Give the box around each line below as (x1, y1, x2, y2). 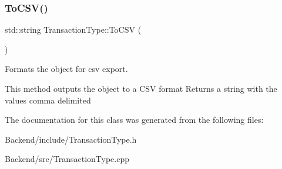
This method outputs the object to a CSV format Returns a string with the (5, 82, 277, 94)
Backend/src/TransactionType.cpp (5, 153, 129, 165)
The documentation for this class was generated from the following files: (5, 113, 264, 126)
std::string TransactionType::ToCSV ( (5, 23, 142, 36)
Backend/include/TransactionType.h (5, 133, 137, 145)
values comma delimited (5, 94, 91, 106)
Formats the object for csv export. (5, 63, 128, 75)
